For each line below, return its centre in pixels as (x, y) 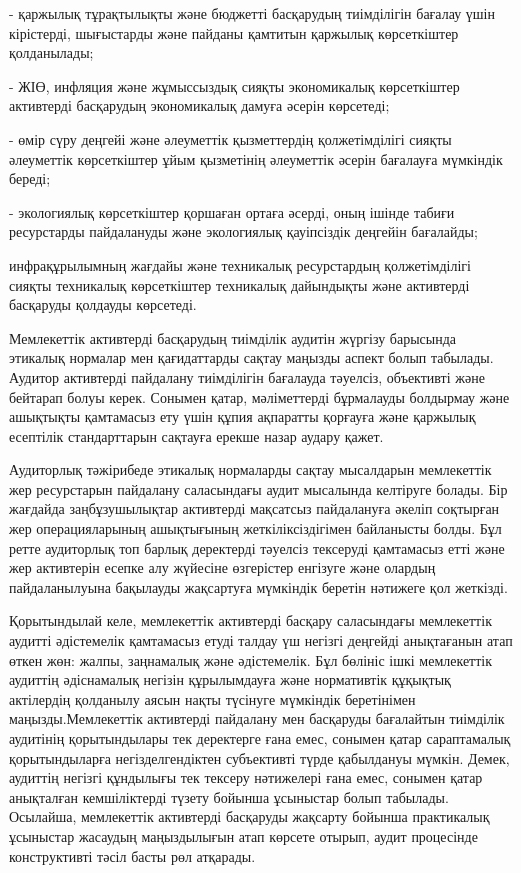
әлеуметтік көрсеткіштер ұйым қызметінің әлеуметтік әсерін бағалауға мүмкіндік (256, 158)
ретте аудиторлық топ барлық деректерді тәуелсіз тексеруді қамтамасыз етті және (257, 547)
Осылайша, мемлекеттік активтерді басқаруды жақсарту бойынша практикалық (249, 816)
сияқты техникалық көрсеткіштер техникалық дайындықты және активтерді (239, 284)
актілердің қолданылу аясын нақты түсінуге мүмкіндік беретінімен (212, 698)
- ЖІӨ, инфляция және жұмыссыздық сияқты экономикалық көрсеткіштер (234, 85)
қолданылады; (51, 52)
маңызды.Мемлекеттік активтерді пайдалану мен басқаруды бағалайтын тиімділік (257, 718)
